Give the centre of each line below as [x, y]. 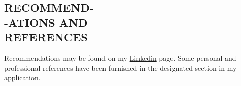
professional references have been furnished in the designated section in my [120, 68]
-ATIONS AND [46, 22]
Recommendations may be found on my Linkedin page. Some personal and [120, 58]
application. [22, 78]
